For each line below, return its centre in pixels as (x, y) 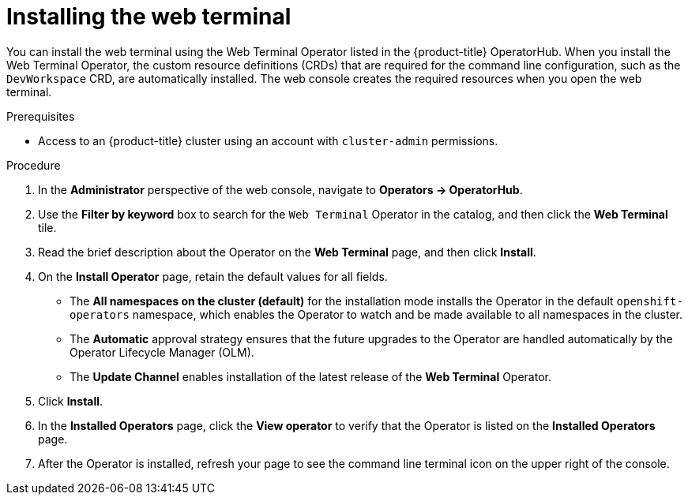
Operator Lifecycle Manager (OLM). (162, 352)
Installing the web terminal (149, 17)
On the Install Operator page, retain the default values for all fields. (213, 276)
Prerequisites (41, 116)
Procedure (34, 165)
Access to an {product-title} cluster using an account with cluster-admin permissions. (268, 140)
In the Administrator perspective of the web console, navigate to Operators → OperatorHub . (280, 189)
